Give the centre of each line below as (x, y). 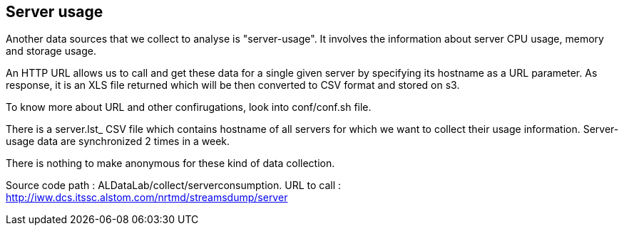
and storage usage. (51, 51)
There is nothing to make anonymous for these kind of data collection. (170, 163)
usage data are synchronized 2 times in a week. (118, 141)
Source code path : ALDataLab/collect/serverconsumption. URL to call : (174, 186)
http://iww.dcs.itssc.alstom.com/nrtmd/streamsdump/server (147, 198)
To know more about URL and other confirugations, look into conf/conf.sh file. (189, 107)
